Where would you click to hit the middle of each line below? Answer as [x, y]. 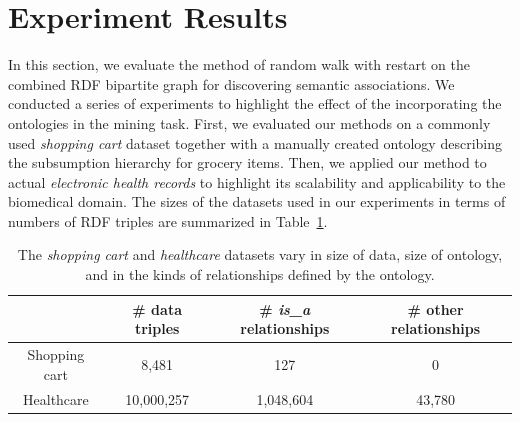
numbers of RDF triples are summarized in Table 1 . [168, 220]
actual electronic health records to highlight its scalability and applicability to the [257, 181]
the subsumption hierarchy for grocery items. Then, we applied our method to [247, 162]
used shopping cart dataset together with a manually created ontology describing [255, 142]
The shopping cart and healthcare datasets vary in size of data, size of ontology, [260, 254]
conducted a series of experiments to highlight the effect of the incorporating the [255, 103]
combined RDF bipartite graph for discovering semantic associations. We [231, 83]
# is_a [285, 308]
